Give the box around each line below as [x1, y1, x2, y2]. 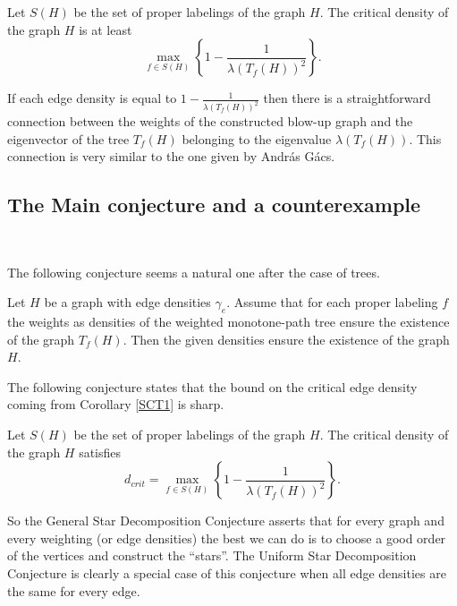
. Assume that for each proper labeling [226, 293, 438, 312]
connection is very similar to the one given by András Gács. [7, 147, 335, 166]
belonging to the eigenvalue [182, 129, 332, 148]
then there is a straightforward [263, 89, 431, 107]
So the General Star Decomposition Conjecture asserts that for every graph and [7, 511, 444, 530]
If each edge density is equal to [7, 89, 177, 107]
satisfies [79, 442, 122, 461]
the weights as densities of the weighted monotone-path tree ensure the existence [7, 312, 450, 331]
